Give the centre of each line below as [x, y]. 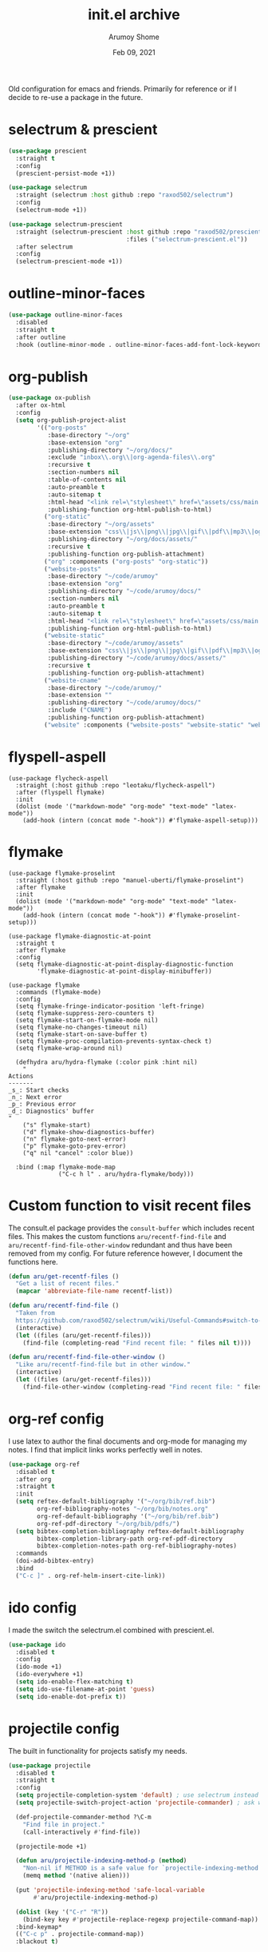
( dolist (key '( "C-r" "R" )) [62, 1912]
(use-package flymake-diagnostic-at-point [80, 936]
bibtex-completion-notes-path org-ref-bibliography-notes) [137, 1546]
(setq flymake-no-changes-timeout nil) [82, 1027]
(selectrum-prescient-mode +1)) [69, 261]
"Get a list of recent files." [67, 1284]
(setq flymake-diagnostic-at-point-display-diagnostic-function [124, 964]
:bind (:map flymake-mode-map [65, 1167]
